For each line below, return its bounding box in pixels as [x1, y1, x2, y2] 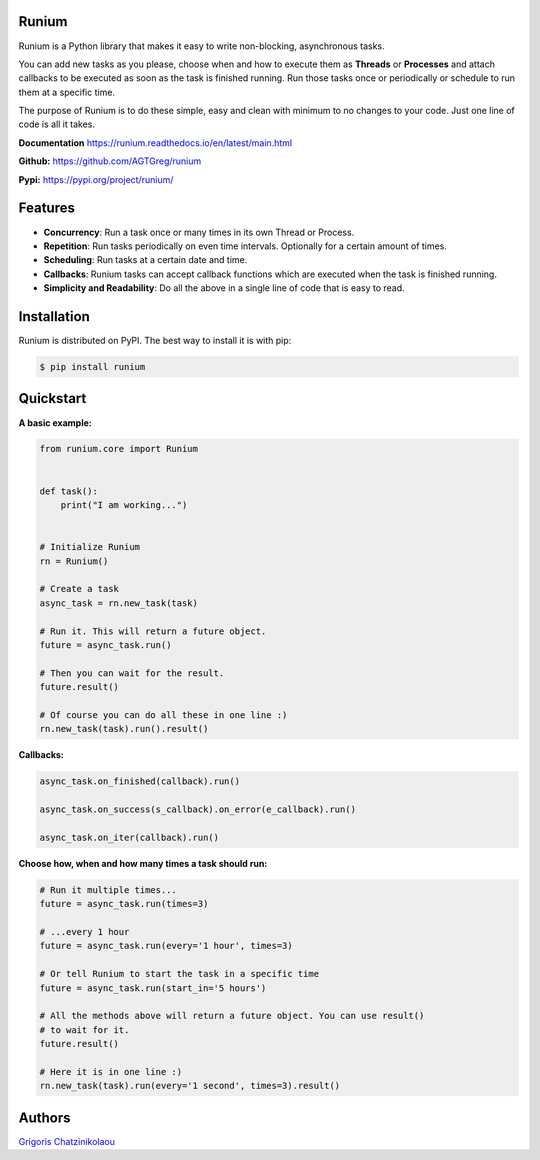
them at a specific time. [18, 86, 115, 98]
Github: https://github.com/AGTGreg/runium [18, 155, 202, 167]
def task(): [39, 485, 99, 497]
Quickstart [18, 390, 87, 407]
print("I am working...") [60, 500, 188, 511]
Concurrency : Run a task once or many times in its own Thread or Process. [43, 226, 355, 238]
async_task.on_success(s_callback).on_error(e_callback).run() [39, 804, 357, 815]
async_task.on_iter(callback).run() [39, 831, 220, 843]
